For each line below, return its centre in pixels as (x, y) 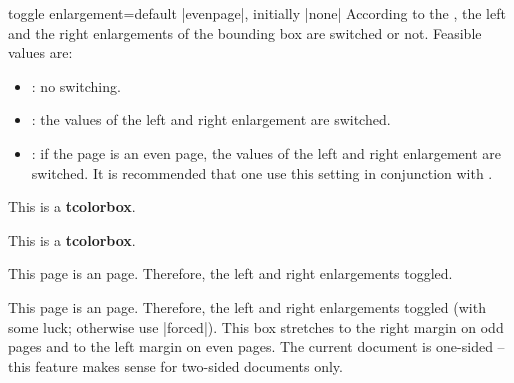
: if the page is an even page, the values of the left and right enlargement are (266, 152)
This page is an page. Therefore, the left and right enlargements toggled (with (247, 306)
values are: (40, 52)
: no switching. (76, 85)
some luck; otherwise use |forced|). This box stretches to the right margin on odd (256, 326)
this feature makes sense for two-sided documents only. (175, 365)
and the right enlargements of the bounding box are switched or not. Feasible (245, 32)
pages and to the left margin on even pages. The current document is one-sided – (256, 346)
